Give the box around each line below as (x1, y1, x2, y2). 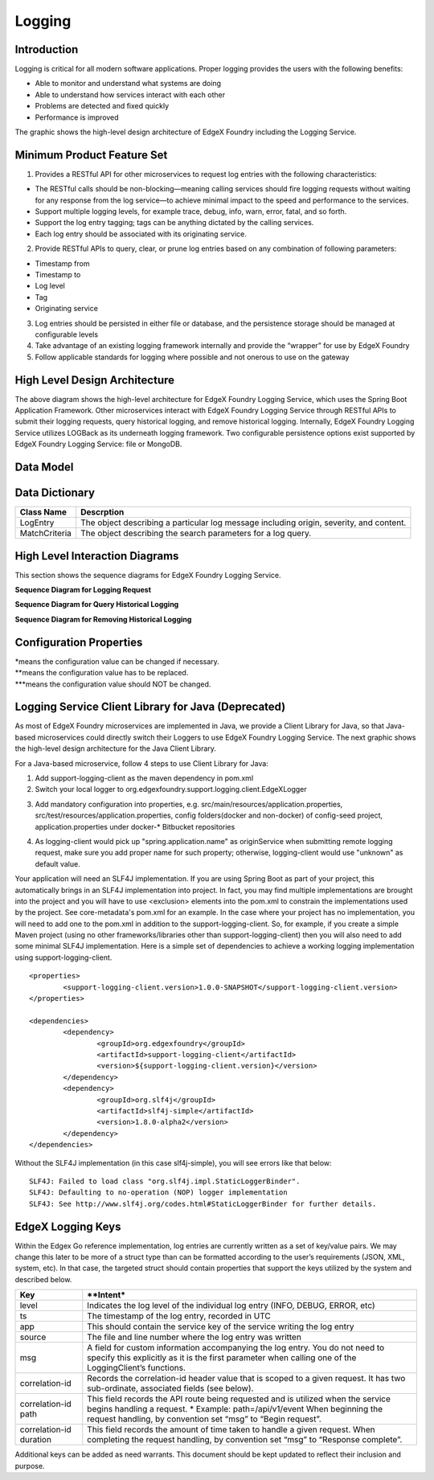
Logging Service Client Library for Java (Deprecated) (14, 700, 286, 714)
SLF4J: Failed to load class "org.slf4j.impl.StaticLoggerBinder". (29, 1176, 301, 1186)
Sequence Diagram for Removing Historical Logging (14, 614, 192, 624)
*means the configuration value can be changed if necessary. (14, 656, 220, 666)
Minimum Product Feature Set (14, 148, 168, 162)
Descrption (80, 506, 125, 518)
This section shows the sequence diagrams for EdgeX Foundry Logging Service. (14, 570, 281, 580)
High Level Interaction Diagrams (14, 549, 179, 563)
